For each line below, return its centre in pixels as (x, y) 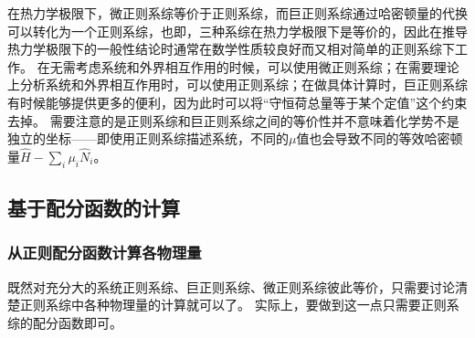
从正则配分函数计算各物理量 (105, 253)
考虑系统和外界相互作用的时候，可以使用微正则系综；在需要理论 (267, 66)
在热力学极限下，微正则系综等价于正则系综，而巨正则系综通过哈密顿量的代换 (237, 13)
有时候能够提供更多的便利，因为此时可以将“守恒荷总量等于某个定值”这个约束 (237, 102)
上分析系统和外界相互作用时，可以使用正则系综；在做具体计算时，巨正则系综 (237, 84)
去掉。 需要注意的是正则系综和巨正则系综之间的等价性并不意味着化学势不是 (233, 120)
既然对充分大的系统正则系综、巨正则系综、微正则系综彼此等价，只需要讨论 (231, 286)
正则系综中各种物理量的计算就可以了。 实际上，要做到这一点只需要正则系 (239, 305)
